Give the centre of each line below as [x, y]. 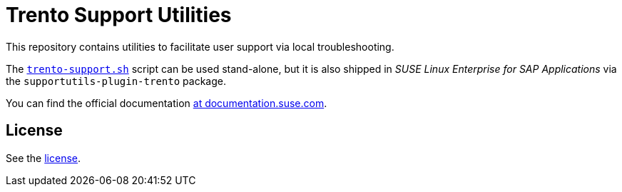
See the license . [44, 158]
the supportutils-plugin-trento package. [116, 81]
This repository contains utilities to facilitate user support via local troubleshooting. [200, 46]
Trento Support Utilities [119, 15]
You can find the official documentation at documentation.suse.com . [167, 103]
